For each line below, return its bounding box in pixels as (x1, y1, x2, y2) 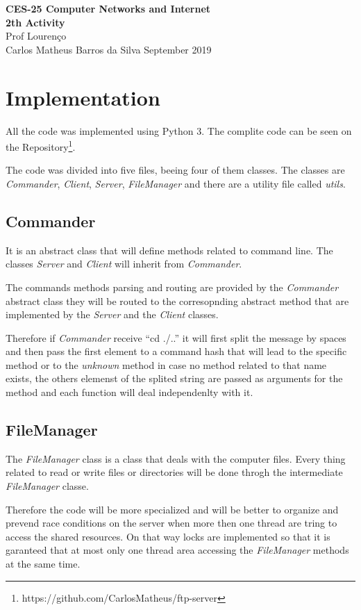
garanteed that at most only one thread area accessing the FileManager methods (6, 543, 349, 557)
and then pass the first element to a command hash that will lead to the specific (6, 344, 347, 358)
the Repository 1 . (6, 138, 76, 154)
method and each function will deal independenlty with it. (6, 385, 253, 399)
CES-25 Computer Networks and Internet (6, 1, 211, 15)
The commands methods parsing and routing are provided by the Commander (6, 279, 339, 294)
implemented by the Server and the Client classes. (6, 307, 219, 322)
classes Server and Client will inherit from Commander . (6, 256, 242, 271)
